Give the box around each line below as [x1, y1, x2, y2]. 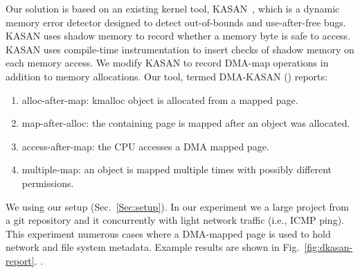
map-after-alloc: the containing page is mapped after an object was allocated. [21, 116, 350, 130]
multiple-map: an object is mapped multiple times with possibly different [21, 162, 332, 177]
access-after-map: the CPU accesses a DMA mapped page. [21, 139, 269, 153]
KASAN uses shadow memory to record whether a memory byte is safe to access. [6, 28, 351, 43]
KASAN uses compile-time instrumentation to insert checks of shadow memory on [6, 42, 354, 56]
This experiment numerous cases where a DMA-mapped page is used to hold [6, 226, 331, 240]
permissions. [21, 175, 74, 190]
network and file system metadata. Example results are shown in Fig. [6, 240, 300, 254]
